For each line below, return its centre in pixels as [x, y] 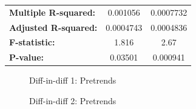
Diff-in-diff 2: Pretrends [73, 100]
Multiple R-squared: [52, 12]
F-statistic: [32, 42]
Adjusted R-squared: [53, 27]
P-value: [27, 57]
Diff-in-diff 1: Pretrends [73, 80]
